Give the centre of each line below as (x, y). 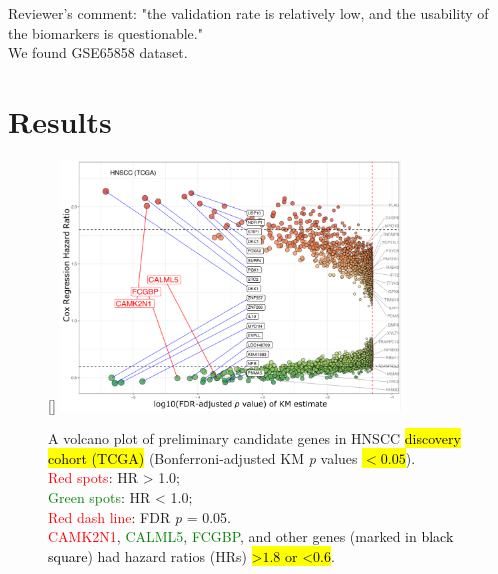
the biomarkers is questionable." (105, 32)
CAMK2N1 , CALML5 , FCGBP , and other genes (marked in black (251, 536)
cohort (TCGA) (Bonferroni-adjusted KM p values (203, 457)
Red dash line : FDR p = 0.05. (140, 516)
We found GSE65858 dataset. (98, 52)
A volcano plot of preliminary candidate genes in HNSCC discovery (254, 438)
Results (60, 120)
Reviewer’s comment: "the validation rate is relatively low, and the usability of (248, 13)
